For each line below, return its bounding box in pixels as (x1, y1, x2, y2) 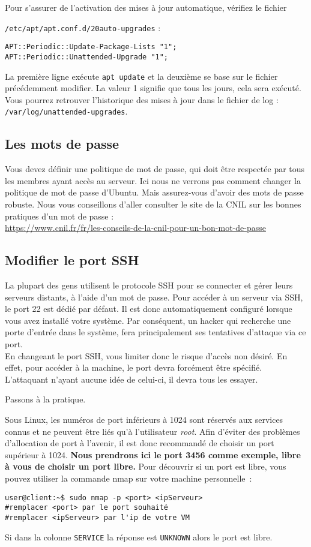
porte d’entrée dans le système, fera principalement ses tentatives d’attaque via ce (5, 326, 306, 338)
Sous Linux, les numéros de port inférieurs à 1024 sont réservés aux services (5, 413, 283, 425)
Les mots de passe (5, 134, 119, 153)
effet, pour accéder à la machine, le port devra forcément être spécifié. (5, 361, 262, 374)
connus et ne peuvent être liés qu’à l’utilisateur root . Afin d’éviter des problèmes (5, 425, 300, 437)
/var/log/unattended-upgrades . (5, 105, 128, 118)
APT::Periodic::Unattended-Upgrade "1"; (5, 52, 169, 61)
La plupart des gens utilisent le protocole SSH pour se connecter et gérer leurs (5, 279, 293, 291)
